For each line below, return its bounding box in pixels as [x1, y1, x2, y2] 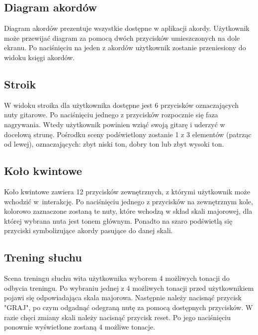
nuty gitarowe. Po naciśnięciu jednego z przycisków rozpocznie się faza [4, 109, 218, 120]
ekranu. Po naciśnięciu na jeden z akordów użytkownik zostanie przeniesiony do [4, 42, 246, 53]
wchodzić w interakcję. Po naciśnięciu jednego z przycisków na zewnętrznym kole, [4, 196, 253, 206]
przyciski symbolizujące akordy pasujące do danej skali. [4, 225, 173, 236]
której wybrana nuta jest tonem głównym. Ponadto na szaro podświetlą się [4, 215, 233, 226]
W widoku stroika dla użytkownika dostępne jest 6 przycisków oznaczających [4, 99, 239, 110]
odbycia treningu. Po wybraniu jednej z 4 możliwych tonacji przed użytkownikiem [4, 282, 254, 293]
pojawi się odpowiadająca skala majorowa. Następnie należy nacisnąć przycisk [4, 292, 242, 303]
